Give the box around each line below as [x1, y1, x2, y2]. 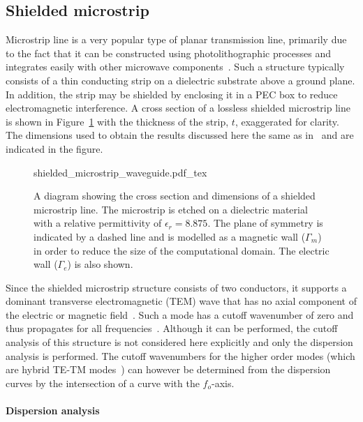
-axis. [212, 375, 235, 390]
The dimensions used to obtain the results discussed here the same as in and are [6, 128, 354, 142]
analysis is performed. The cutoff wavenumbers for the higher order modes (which [6, 348, 355, 363]
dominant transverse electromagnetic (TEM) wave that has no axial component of [6, 294, 357, 308]
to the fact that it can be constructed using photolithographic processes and [6, 45, 332, 60]
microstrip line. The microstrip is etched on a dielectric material [34, 202, 308, 216]
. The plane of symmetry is [207, 216, 323, 230]
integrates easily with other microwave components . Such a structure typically [6, 59, 345, 74]
